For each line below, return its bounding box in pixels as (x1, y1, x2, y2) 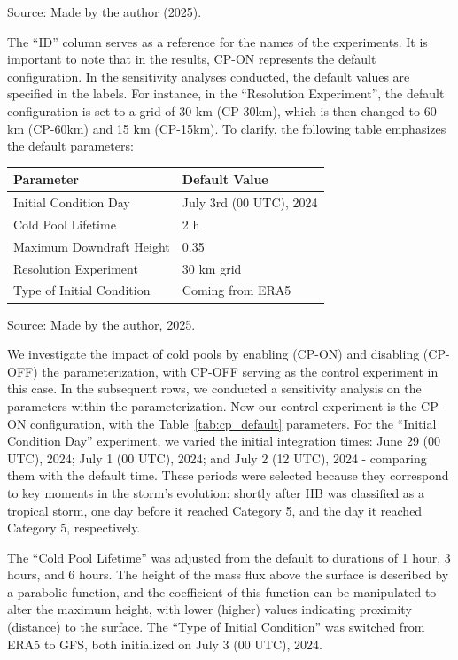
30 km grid (182, 259, 242, 277)
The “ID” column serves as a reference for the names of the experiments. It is (7, 32, 428, 50)
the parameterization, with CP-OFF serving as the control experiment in (42, 361, 439, 380)
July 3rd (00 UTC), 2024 (182, 193, 318, 212)
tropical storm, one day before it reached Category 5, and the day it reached (7, 501, 423, 519)
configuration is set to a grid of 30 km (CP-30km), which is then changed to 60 (7, 101, 437, 120)
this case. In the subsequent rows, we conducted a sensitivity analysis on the (7, 379, 422, 398)
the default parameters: (7, 136, 134, 155)
